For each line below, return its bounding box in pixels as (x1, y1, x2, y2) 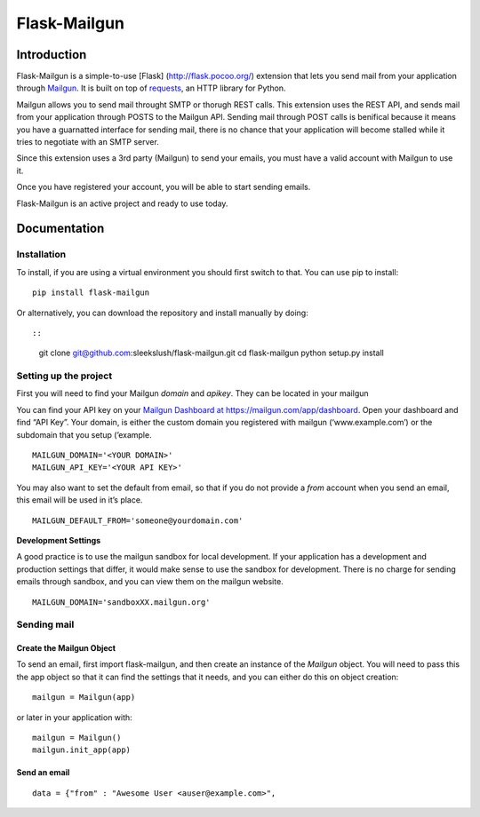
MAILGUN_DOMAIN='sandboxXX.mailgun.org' (32, 597, 211, 607)
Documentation (16, 221, 105, 236)
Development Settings (16, 535, 101, 545)
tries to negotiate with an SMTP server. (16, 137, 159, 147)
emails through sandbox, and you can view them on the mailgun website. (16, 576, 284, 587)
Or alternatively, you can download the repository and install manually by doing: (16, 307, 308, 318)
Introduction (16, 47, 87, 62)
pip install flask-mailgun (32, 288, 150, 297)
